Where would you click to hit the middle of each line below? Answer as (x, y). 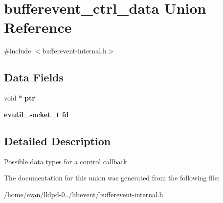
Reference (38, 27)
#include (18, 51)
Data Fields (34, 77)
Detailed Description (57, 140)
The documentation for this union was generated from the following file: (112, 178)
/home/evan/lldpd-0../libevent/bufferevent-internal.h (84, 194)
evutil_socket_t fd (36, 114)
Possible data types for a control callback (66, 161)
